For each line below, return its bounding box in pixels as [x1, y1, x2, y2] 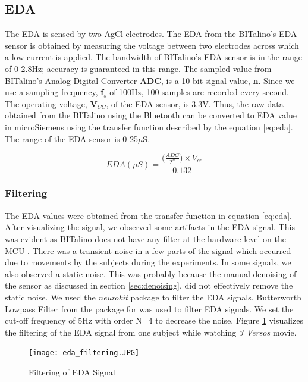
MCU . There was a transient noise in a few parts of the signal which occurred [5, 244, 291, 256]
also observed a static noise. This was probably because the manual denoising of [5, 267, 297, 280]
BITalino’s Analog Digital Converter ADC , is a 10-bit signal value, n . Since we [5, 74, 295, 86]
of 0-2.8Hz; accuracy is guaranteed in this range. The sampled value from [5, 62, 272, 74]
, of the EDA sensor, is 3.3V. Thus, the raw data [106, 97, 284, 109]
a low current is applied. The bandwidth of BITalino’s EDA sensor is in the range [5, 51, 303, 63]
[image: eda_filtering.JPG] [29, 349, 140, 358]
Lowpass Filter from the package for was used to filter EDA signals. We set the [5, 302, 294, 315]
